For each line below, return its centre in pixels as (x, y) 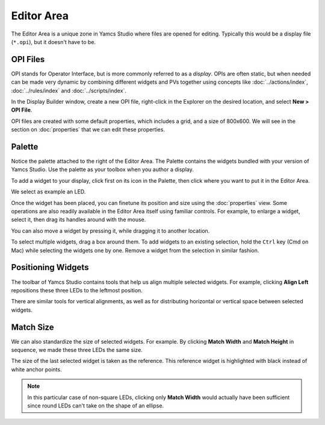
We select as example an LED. (48, 192)
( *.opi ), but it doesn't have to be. (54, 42)
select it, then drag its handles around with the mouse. (79, 219)
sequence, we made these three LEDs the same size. (77, 350)
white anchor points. (37, 369)
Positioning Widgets (50, 267)
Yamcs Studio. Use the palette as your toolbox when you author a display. (102, 169)
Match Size (32, 327)
